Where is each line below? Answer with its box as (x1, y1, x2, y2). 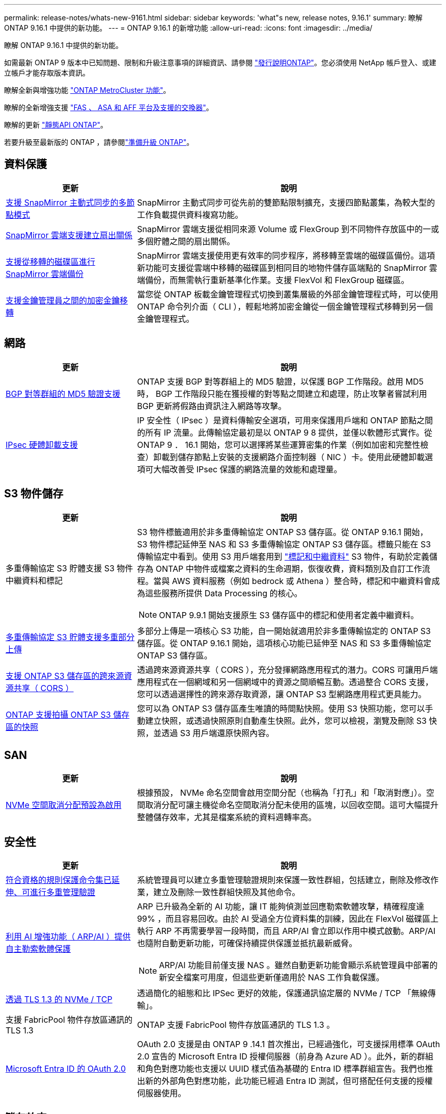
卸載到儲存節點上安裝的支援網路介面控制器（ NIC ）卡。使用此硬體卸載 (153, 451, 425, 462)
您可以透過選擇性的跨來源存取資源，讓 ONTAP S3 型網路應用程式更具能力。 (137, 689, 427, 699)
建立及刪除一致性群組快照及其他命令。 (153, 887, 300, 898)
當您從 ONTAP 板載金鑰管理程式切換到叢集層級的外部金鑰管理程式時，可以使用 (137, 289, 438, 299)
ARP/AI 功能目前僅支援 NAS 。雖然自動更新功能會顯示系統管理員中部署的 (159, 960, 438, 971)
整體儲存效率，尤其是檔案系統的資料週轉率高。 (137, 812, 317, 823)
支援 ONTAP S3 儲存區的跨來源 (6, 670, 124, 681)
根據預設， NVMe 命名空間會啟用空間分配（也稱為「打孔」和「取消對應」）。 (137, 788, 427, 798)
